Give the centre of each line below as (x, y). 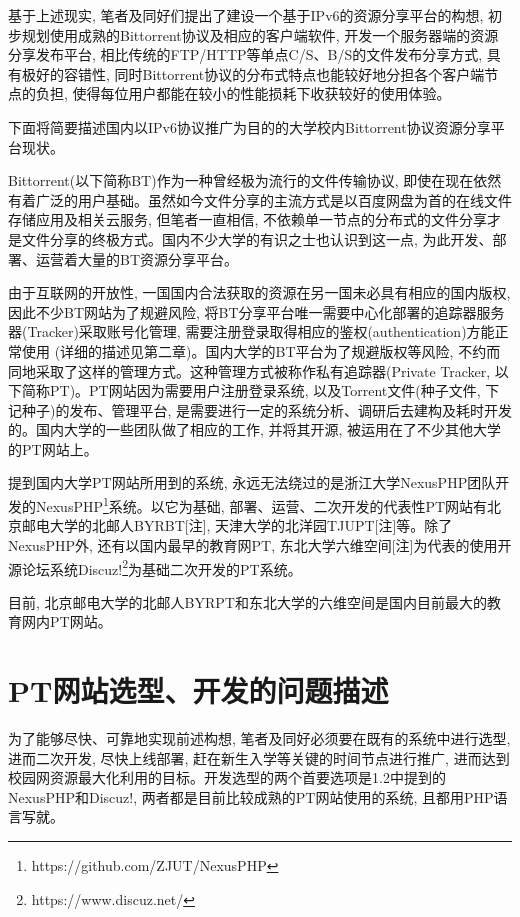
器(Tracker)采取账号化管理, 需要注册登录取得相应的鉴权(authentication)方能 (251, 331)
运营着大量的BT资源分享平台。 (137, 258)
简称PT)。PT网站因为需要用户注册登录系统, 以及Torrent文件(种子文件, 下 (260, 390)
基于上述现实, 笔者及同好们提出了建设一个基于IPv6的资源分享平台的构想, (246, 15)
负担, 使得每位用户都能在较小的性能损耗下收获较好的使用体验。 (243, 93)
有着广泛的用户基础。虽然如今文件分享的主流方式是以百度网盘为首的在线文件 (260, 199)
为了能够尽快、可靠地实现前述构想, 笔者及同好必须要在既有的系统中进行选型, (259, 738)
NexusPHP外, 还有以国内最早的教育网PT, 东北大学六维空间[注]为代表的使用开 (260, 544)
